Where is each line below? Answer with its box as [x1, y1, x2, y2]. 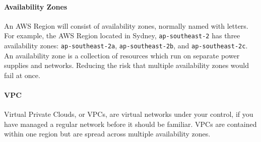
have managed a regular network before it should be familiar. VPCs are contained [4, 118, 257, 129]
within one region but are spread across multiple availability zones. [4, 128, 211, 139]
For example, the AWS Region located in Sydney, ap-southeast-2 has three [4, 30, 240, 41]
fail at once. [4, 69, 40, 80]
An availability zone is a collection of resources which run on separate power [4, 50, 240, 60]
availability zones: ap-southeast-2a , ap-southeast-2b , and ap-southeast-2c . [4, 40, 248, 51]
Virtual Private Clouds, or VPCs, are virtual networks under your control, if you [4, 109, 253, 119]
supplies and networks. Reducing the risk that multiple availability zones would [4, 60, 249, 70]
